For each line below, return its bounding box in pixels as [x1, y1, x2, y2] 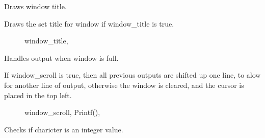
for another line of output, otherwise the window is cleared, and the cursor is [4, 79, 244, 90]
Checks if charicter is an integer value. [4, 124, 123, 134]
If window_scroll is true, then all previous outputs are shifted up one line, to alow [4, 70, 261, 80]
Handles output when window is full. [4, 52, 119, 63]
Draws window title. [4, 1, 67, 11]
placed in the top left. [4, 89, 72, 100]
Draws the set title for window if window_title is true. [4, 18, 174, 29]
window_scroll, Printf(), [24, 107, 100, 118]
